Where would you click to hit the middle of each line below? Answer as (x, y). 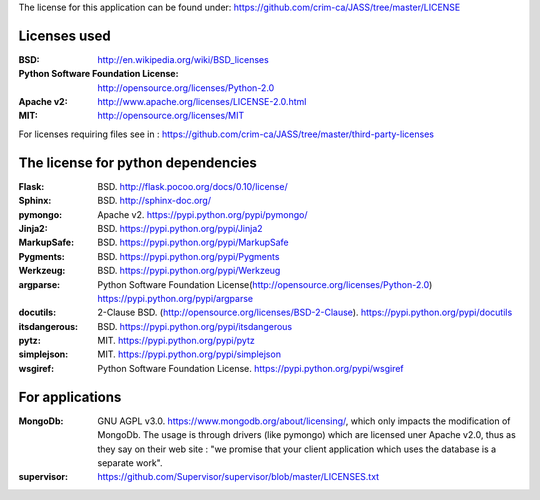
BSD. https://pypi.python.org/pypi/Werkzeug (189, 271)
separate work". (130, 462)
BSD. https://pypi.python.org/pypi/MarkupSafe (193, 242)
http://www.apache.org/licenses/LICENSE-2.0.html (202, 102)
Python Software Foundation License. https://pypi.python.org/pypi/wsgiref (250, 368)
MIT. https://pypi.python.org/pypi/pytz (176, 341)
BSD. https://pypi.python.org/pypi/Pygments (188, 256)
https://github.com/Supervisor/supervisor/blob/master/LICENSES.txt (238, 477)
